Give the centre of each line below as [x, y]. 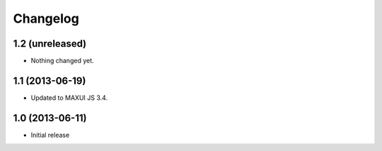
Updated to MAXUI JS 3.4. [69, 97]
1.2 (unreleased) [50, 44]
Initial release [50, 135]
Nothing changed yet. [63, 61]
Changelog [46, 18]
